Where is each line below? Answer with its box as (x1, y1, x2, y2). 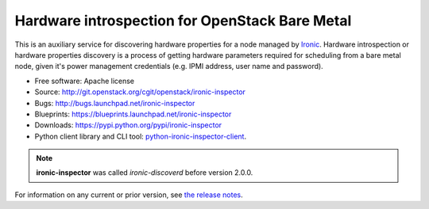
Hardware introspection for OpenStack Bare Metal (14, 12, 352, 29)
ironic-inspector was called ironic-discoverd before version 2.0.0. (36, 168, 253, 177)
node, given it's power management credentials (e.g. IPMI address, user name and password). (14, 62, 323, 71)
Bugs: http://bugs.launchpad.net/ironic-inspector (34, 98, 195, 108)
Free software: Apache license (34, 76, 135, 85)
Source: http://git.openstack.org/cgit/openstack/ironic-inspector (34, 87, 246, 97)
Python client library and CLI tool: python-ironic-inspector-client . (34, 131, 246, 141)
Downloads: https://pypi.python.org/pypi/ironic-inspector (34, 120, 222, 130)
